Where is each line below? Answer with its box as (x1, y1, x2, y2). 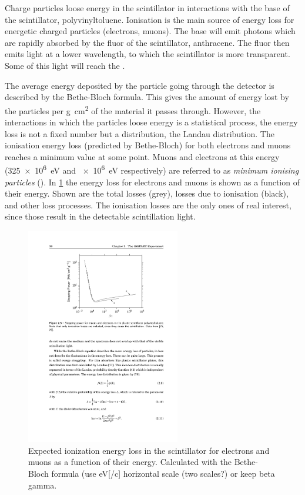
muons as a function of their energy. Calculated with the (28, 456, 232, 468)
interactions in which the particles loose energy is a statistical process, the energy (5, 116, 298, 128)
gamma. (28, 479, 57, 491)
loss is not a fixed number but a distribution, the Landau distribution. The (5, 127, 274, 139)
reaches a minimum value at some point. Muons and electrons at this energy (5, 150, 280, 162)
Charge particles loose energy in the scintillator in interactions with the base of (5, 2, 290, 14)
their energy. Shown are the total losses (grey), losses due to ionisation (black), (5, 187, 289, 200)
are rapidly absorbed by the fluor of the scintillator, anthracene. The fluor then (5, 36, 290, 48)
